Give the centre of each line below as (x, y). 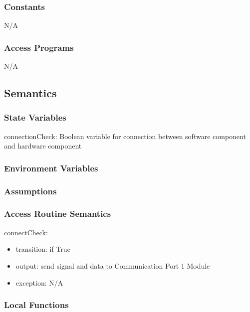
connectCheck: (26, 232)
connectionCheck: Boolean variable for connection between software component (125, 136)
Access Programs (39, 47)
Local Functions (36, 305)
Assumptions (30, 191)
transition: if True (43, 249)
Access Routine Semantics (58, 214)
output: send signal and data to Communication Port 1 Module (113, 265)
